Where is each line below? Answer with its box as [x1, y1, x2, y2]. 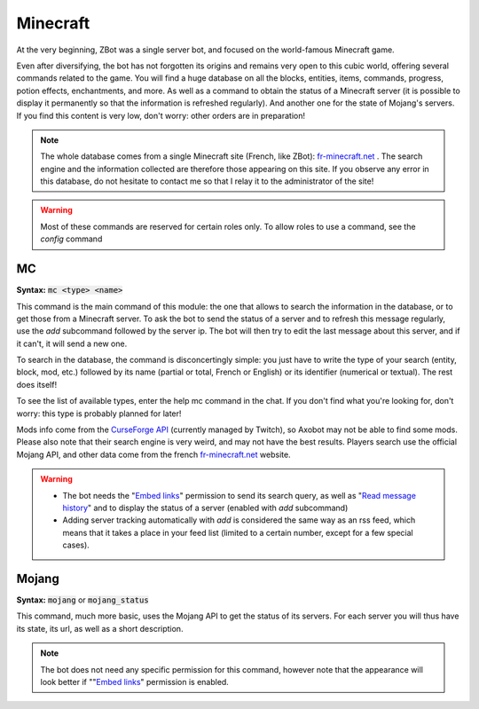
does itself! [16, 379, 58, 390]
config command [40, 233, 103, 244]
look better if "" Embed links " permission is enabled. [40, 677, 230, 688]
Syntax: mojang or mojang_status [16, 595, 150, 605]
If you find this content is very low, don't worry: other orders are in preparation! [16, 110, 306, 121]
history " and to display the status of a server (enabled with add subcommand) [62, 502, 349, 513]
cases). [62, 540, 90, 550]
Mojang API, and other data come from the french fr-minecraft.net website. [16, 449, 292, 460]
